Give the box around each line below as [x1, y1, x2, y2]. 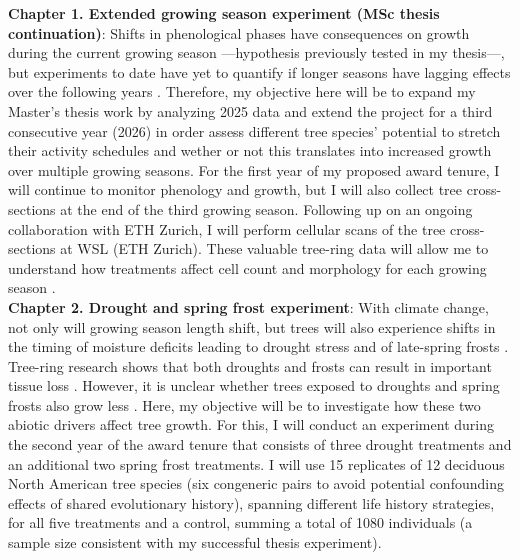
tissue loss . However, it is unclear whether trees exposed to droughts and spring [8, 375, 500, 396]
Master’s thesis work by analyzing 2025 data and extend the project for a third [8, 100, 493, 121]
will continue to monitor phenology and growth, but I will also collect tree [8, 179, 463, 200]
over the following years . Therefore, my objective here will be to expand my [8, 81, 476, 102]
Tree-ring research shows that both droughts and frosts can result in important [8, 355, 492, 376]
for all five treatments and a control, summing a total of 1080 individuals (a [8, 512, 473, 533]
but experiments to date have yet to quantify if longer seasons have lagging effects [8, 61, 511, 82]
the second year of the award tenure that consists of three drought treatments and [8, 434, 512, 455]
